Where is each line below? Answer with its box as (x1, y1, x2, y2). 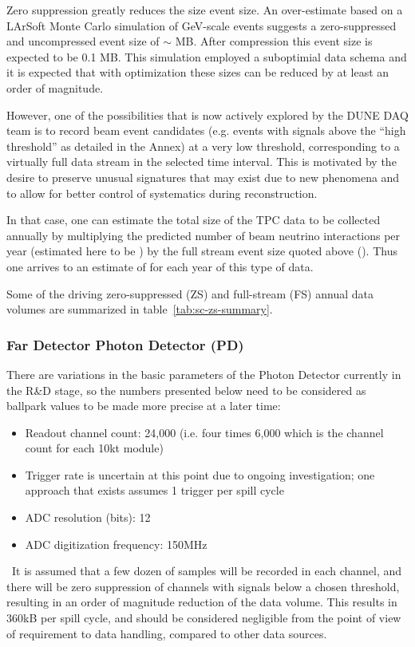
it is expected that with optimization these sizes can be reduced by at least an (6, 64, 389, 81)
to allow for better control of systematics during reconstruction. (6, 184, 318, 201)
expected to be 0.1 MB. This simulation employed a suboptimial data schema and (6, 48, 407, 65)
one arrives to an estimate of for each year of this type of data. (6, 258, 314, 274)
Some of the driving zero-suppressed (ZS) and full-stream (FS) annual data (6, 285, 373, 302)
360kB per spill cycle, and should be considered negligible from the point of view (6, 610, 401, 626)
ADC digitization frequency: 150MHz (25, 535, 207, 552)
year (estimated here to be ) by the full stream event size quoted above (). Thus (6, 243, 397, 259)
